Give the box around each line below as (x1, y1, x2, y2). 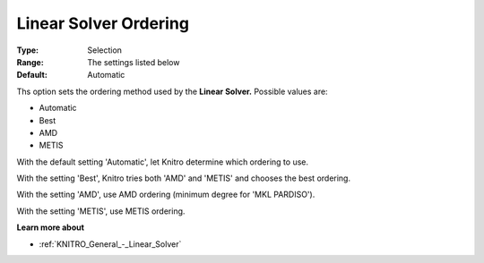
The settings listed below (87, 56, 180, 67)
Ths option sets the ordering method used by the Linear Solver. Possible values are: (16, 86, 328, 97)
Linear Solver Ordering (16, 13, 190, 33)
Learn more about (16, 222, 85, 233)
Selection (87, 45, 123, 55)
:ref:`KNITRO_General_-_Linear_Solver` (39, 238, 182, 250)
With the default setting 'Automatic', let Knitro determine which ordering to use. (16, 157, 309, 167)
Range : (16, 56, 44, 67)
